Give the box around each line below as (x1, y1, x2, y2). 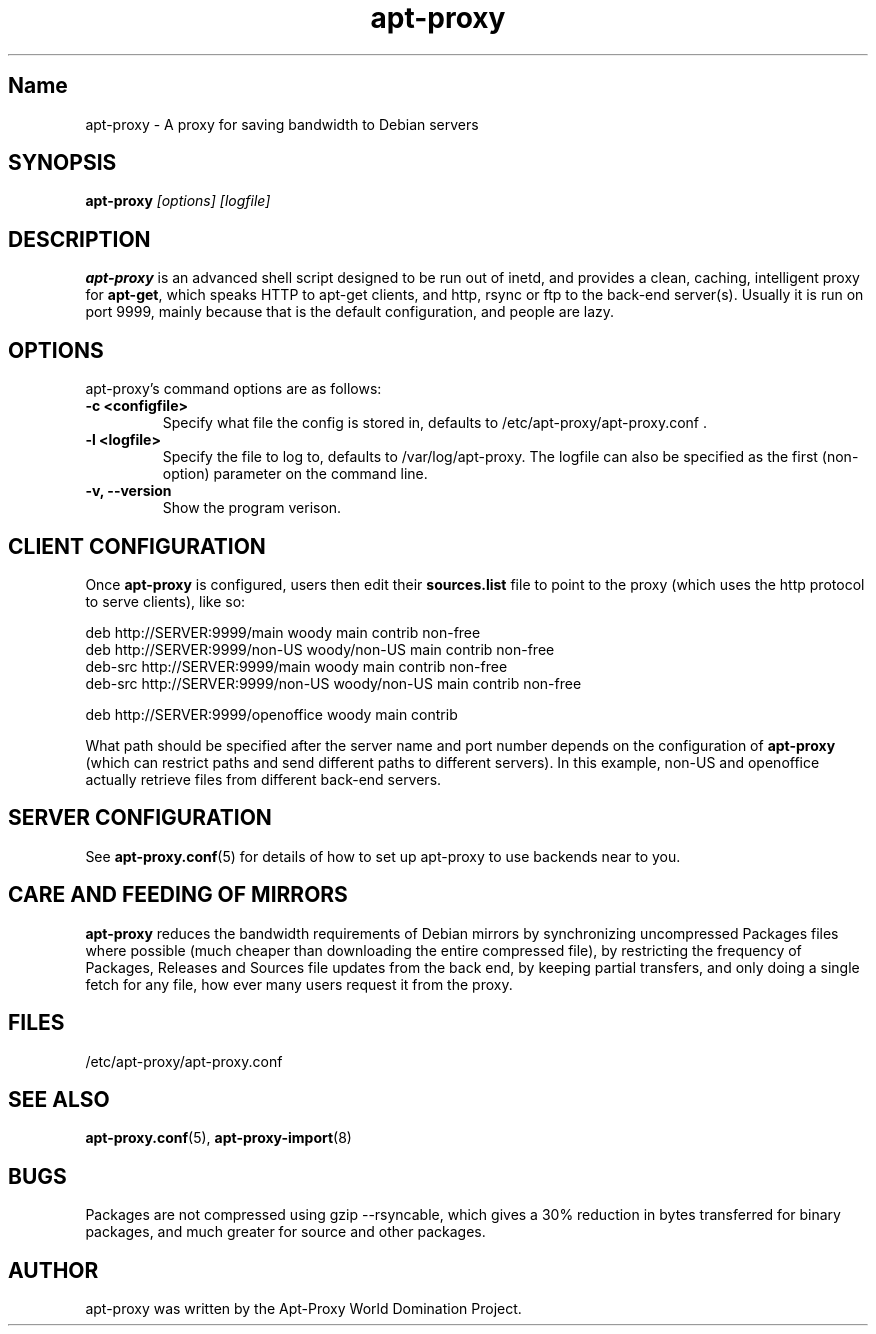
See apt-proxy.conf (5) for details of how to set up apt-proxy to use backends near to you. (85, 847, 681, 865)
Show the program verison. (162, 499, 342, 517)
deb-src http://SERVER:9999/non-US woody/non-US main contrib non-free (85, 674, 582, 692)
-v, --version (85, 482, 172, 500)
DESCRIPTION (8, 226, 151, 252)
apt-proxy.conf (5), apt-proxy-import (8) (85, 1129, 352, 1147)
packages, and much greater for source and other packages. (85, 1223, 486, 1241)
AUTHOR (8, 1257, 99, 1283)
